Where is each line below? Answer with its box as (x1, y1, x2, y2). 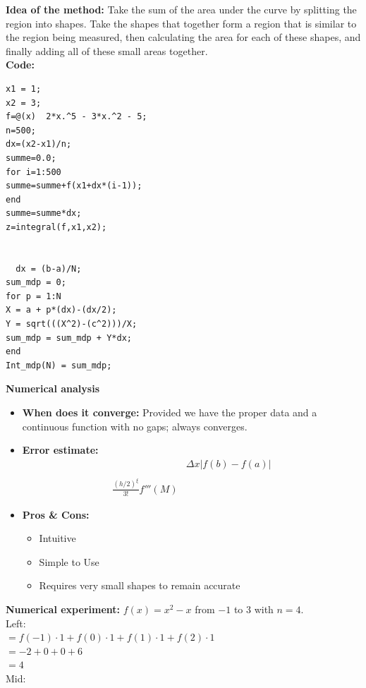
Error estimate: (22, 442, 99, 457)
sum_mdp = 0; (6, 277, 66, 288)
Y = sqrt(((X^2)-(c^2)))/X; (6, 319, 138, 330)
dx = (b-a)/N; (16, 263, 82, 274)
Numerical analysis (6, 381, 99, 396)
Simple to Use (39, 554, 99, 569)
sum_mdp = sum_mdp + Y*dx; (6, 332, 132, 343)
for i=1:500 (6, 167, 61, 177)
